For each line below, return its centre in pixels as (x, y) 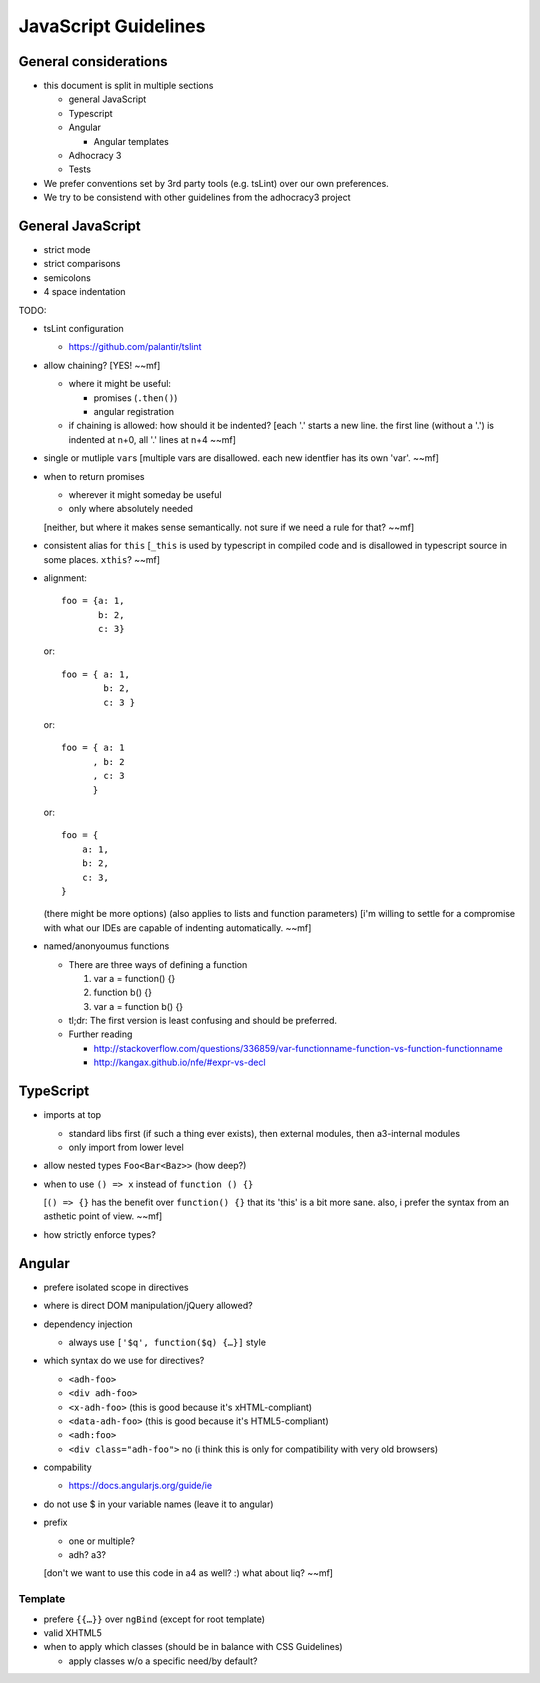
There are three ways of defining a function (158, 964)
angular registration (134, 411)
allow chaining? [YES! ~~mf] (102, 365)
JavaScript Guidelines (112, 26)
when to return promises (94, 476)
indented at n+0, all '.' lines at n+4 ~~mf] (152, 439)
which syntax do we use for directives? (124, 1361)
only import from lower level (126, 1147)
